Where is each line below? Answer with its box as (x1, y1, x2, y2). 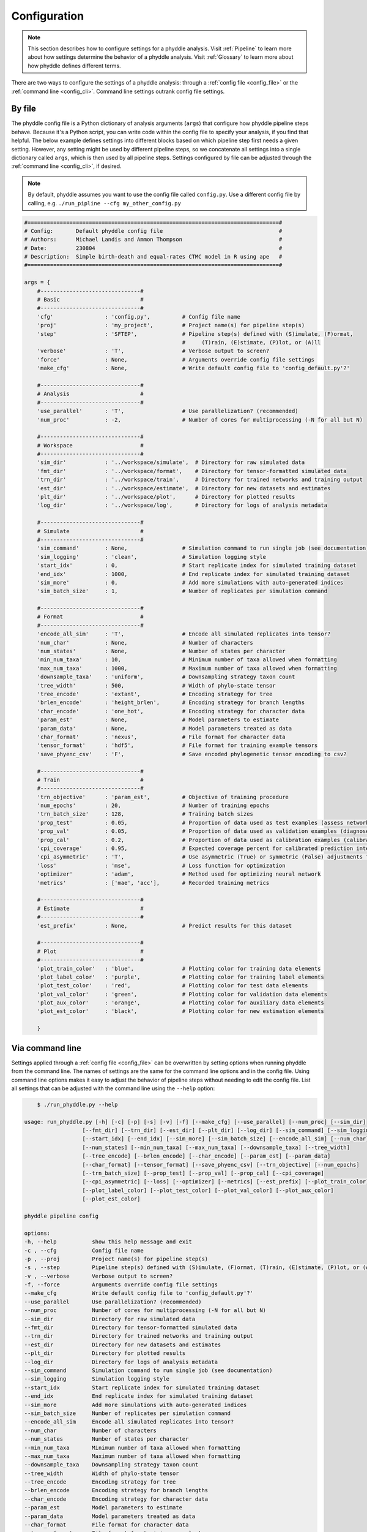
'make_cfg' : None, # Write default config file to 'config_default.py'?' (37, 365, 350, 372)
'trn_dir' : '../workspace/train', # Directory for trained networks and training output (37, 476, 363, 483)
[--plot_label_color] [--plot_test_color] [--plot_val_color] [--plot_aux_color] (82, 1186, 334, 1194)
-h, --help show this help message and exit (24, 1238, 192, 1245)
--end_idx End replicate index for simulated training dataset (24, 1393, 254, 1400)
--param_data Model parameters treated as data (24, 1512, 196, 1520)
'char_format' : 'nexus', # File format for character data (37, 733, 286, 740)
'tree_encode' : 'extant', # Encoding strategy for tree (37, 691, 273, 697)
